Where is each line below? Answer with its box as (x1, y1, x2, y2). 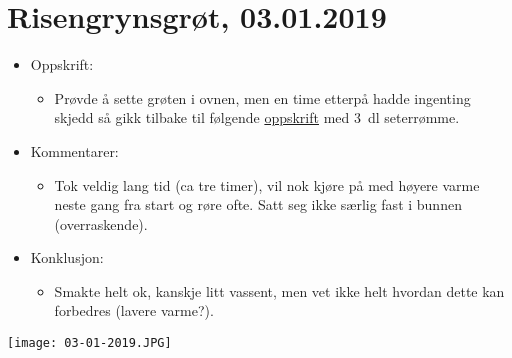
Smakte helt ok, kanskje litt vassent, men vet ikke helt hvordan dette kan (54, 280, 505, 301)
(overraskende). (54, 213, 148, 234)
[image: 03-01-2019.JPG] (7, 336, 172, 351)
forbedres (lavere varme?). (54, 300, 214, 321)
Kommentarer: (30, 140, 119, 161)
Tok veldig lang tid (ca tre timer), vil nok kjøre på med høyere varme (54, 174, 480, 195)
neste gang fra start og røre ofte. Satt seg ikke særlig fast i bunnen (54, 194, 462, 215)
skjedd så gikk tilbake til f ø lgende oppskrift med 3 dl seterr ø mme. (54, 107, 460, 128)
